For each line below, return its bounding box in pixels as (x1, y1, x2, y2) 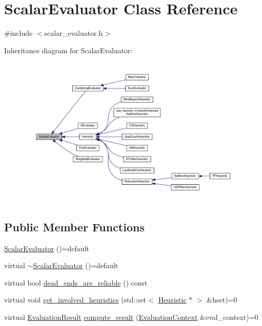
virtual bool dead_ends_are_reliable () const (4, 277, 148, 288)
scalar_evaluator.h (44, 28, 103, 38)
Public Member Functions (4, 219, 145, 234)
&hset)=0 (207, 294, 237, 305)
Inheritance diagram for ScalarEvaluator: (4, 45, 133, 55)
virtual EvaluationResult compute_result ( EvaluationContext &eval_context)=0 (4, 311, 258, 322)
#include (4, 28, 33, 38)
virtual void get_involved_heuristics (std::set (4, 294, 147, 305)
